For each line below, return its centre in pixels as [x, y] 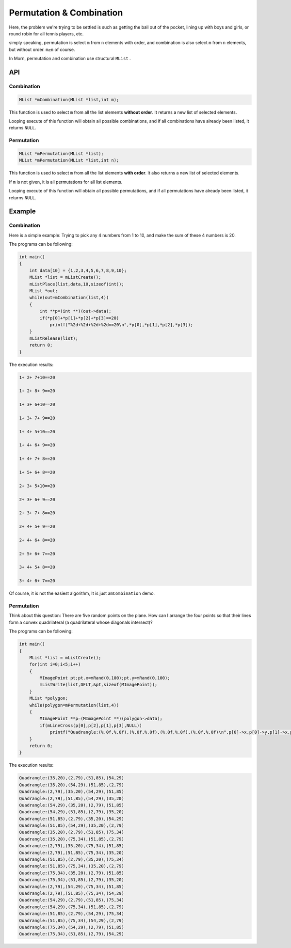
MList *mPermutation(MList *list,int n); [69, 160]
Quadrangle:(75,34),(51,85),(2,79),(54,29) [72, 934]
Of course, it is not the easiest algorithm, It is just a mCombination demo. [82, 593]
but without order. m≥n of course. [42, 49]
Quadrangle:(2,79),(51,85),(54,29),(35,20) [72, 798]
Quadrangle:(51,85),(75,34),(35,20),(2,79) [72, 866]
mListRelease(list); [54, 338]
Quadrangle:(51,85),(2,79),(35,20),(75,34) [72, 860]
